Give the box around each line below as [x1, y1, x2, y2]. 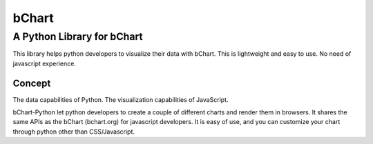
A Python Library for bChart [12, 30, 143, 43]
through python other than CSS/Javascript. [12, 127, 135, 136]
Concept [12, 77, 51, 89]
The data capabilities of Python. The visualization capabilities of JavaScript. [12, 95, 229, 103]
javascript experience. [12, 59, 76, 68]
